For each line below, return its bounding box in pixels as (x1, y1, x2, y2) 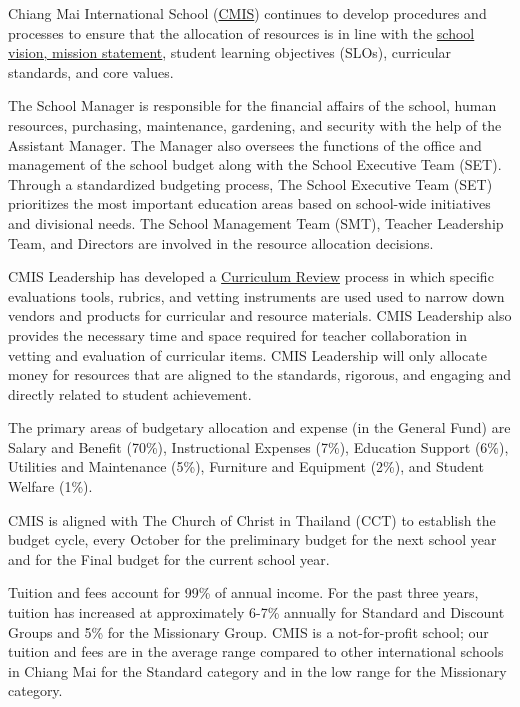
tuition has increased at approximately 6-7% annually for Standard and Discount (8, 602, 505, 623)
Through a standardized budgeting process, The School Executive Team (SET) (8, 173, 493, 194)
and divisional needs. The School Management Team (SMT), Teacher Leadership (8, 212, 504, 233)
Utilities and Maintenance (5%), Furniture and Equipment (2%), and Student (8, 456, 484, 477)
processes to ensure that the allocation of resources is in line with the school (8, 22, 475, 43)
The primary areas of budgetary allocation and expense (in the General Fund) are (8, 417, 511, 438)
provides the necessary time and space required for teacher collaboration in (8, 324, 468, 345)
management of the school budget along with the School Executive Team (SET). (8, 154, 502, 175)
